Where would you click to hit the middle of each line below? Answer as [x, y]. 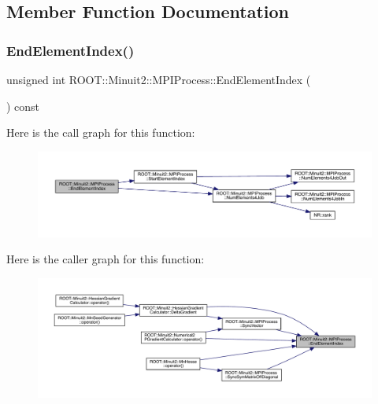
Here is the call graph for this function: [101, 132]
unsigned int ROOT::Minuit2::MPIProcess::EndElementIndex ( [159, 79]
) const [23, 106]
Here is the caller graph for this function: [106, 259]
